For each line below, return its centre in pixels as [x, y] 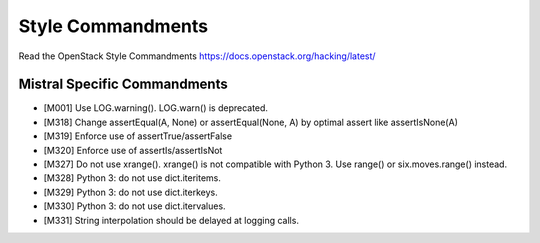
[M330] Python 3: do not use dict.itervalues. [134, 206]
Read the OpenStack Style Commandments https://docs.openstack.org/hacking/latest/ [197, 56]
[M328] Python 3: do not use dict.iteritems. [132, 178]
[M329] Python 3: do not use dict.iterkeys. [131, 192]
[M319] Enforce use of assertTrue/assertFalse [138, 136]
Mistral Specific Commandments [123, 84]
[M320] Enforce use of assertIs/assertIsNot [133, 150]
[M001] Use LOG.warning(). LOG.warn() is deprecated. [156, 108]
